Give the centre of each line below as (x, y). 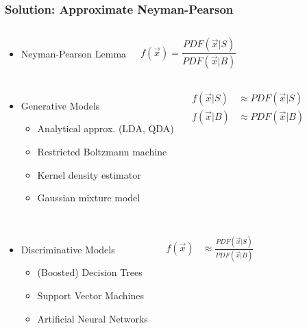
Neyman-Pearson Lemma (74, 54)
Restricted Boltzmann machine (102, 151)
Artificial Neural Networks (93, 318)
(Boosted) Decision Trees (90, 272)
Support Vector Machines (90, 295)
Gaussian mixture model (89, 198)
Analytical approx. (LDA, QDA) (106, 128)
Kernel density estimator (89, 174)
